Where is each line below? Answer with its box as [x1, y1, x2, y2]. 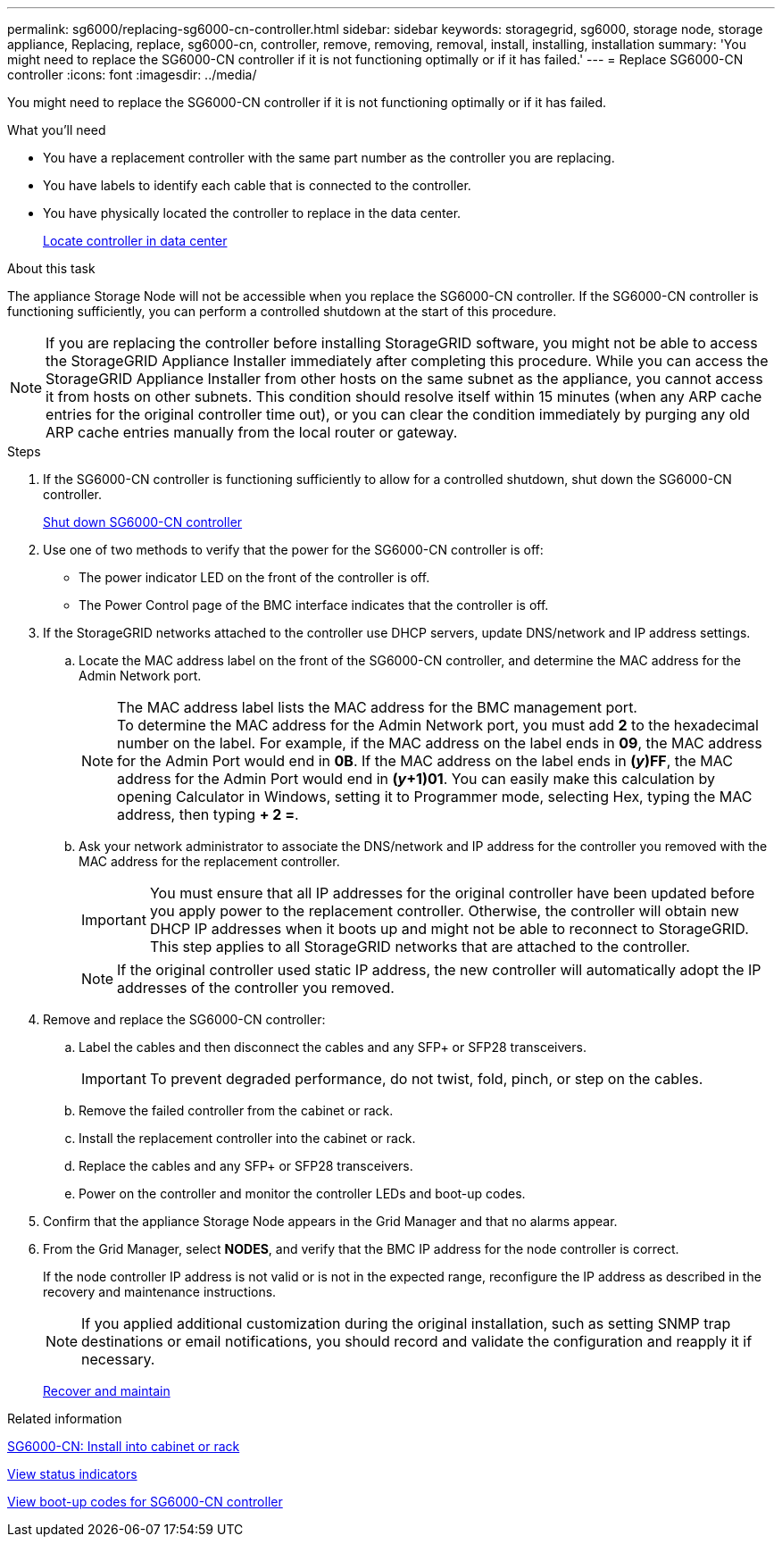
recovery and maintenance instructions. [43, 1284, 277, 1299]
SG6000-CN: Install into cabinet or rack [7, 1439, 240, 1454]
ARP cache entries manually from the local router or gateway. [46, 423, 458, 441]
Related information [7, 1411, 122, 1426]
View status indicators [7, 1466, 137, 1481]
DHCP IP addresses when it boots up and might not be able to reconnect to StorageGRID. [149, 920, 749, 938]
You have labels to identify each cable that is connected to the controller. [43, 178, 471, 193]
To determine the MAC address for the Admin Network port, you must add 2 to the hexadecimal [117, 716, 759, 734]
